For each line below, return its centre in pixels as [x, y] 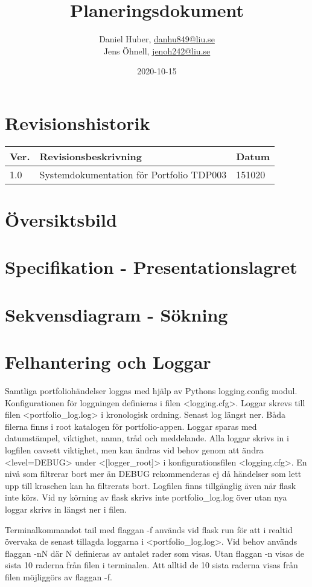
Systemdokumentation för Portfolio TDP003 [133, 174]
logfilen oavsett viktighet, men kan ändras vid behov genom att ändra [134, 450]
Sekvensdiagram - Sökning [116, 314]
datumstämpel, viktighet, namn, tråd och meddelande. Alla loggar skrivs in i [147, 438]
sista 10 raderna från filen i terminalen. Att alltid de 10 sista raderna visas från [151, 565]
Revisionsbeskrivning [91, 156]
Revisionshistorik [78, 122]
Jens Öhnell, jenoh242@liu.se [157, 50]
